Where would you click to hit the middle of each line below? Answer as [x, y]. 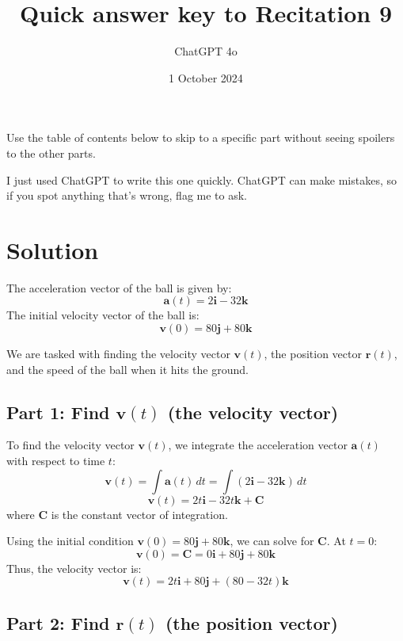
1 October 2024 [206, 77]
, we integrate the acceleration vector [258, 445]
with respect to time [56, 460]
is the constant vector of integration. [139, 514]
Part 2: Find [58, 622]
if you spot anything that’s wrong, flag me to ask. [127, 195]
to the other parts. [51, 153]
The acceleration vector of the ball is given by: [119, 287]
